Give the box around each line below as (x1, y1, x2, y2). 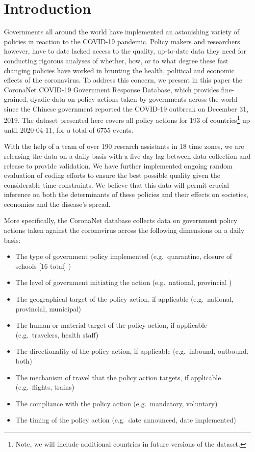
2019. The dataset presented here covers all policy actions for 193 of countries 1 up (4, 113, 250, 125)
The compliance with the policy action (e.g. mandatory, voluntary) (15, 398, 218, 408)
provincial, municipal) (15, 303, 81, 313)
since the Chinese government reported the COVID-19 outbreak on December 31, (4, 103, 249, 113)
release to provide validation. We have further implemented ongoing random (4, 160, 233, 170)
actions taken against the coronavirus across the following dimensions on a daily (4, 225, 245, 235)
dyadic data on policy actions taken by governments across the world (30, 94, 238, 104)
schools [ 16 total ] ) (15, 260, 71, 271)
